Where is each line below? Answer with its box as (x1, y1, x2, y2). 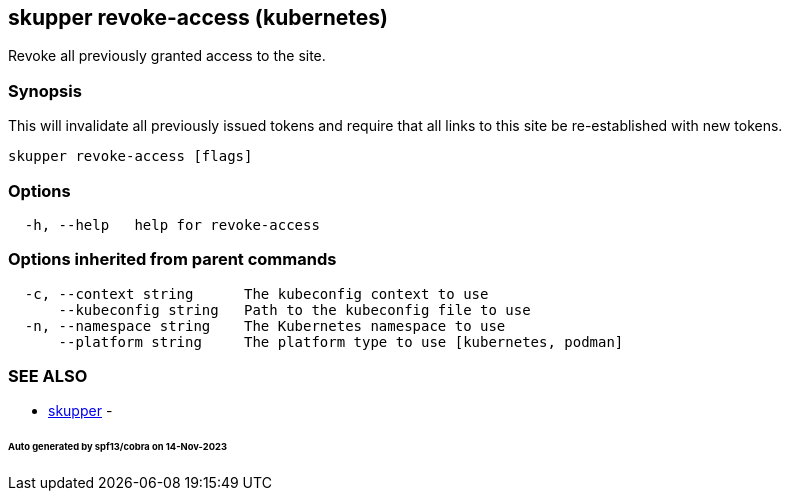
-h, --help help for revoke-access (24, 216, 320, 233)
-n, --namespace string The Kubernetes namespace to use (24, 317, 506, 334)
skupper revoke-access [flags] (8, 148, 253, 165)
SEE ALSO (8, 366, 88, 387)
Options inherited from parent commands (8, 249, 337, 270)
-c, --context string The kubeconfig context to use (24, 285, 489, 302)
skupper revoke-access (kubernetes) (8, 5, 388, 30)
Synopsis (8, 80, 82, 101)
